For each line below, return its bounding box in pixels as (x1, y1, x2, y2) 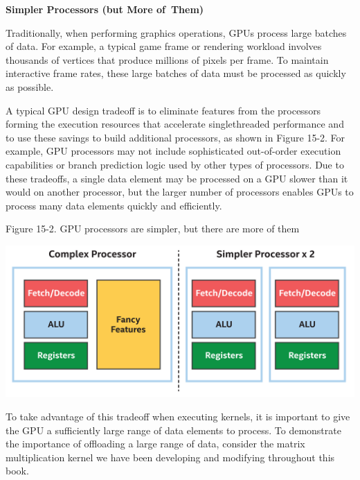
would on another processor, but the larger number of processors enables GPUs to (6, 185, 354, 199)
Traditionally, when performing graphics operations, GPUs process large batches (6, 25, 347, 40)
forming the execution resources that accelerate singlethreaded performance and (6, 117, 344, 131)
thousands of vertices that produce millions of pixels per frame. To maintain (6, 52, 329, 67)
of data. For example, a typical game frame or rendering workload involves (6, 39, 322, 53)
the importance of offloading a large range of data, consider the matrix (6, 436, 305, 451)
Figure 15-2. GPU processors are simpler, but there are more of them (6, 221, 300, 236)
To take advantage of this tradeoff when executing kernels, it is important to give (6, 409, 350, 424)
